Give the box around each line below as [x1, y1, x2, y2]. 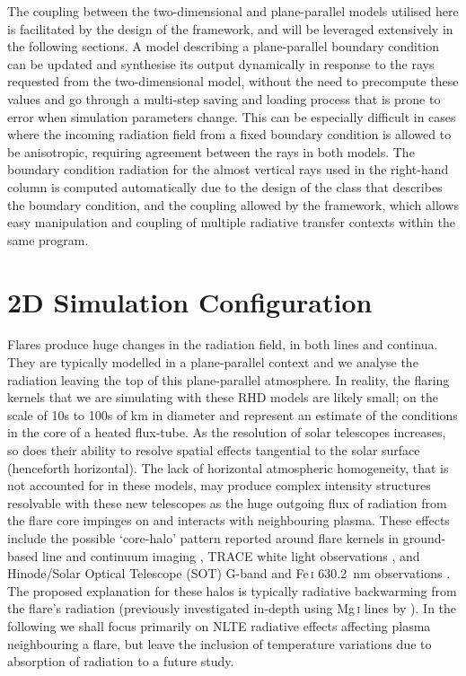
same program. [7, 230, 89, 249]
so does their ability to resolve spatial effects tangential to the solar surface [7, 441, 420, 459]
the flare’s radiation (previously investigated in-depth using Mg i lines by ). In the [7, 599, 457, 618]
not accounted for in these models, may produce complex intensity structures [7, 476, 431, 495]
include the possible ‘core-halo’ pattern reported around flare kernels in [7, 528, 400, 547]
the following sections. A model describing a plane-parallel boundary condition [7, 37, 440, 56]
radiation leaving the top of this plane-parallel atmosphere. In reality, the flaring [7, 370, 450, 389]
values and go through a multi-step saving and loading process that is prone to [7, 89, 441, 108]
